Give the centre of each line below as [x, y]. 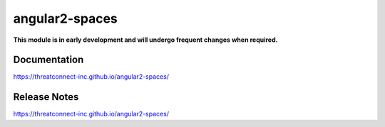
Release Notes [46, 97]
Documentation [48, 60]
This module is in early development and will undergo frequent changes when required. [145, 40]
